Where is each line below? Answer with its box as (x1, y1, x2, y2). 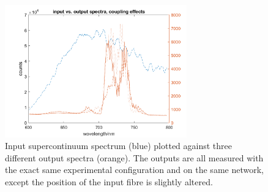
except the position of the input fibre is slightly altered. (5, 175, 213, 188)
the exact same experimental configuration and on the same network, (5, 163, 264, 176)
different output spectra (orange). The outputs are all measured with (5, 151, 264, 164)
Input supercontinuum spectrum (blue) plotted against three (5, 139, 232, 152)
